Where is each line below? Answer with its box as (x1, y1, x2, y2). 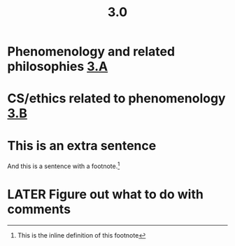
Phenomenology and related (7, 43, 176, 60)
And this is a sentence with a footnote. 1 (7, 160, 120, 170)
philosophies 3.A (7, 59, 108, 74)
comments (7, 201, 71, 217)
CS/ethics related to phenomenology (7, 90, 226, 107)
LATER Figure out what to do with (7, 186, 204, 203)
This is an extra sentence (7, 137, 157, 153)
